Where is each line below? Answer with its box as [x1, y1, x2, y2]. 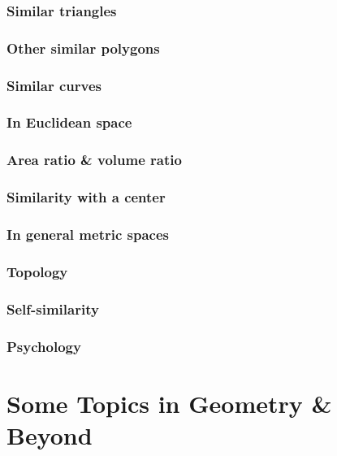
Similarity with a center [6, 187, 166, 207]
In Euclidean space [6, 112, 132, 132]
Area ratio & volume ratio [6, 150, 182, 170]
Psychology [6, 336, 81, 356]
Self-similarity [6, 298, 99, 319]
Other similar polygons [6, 37, 160, 58]
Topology [6, 261, 68, 281]
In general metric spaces [6, 224, 169, 244]
